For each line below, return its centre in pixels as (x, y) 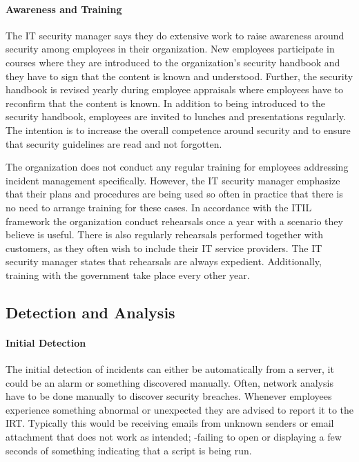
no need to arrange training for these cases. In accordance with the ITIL (159, 207)
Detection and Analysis (90, 312)
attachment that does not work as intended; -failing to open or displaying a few (174, 437)
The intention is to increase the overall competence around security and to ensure (178, 129)
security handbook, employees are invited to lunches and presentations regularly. (176, 116)
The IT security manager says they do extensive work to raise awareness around (175, 35)
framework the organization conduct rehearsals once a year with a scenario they (174, 221)
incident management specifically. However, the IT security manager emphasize (173, 180)
